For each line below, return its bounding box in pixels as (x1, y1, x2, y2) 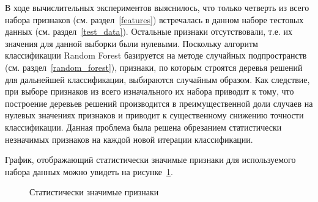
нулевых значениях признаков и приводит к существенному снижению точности (5, 109, 304, 121)
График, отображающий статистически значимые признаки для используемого (5, 153, 296, 166)
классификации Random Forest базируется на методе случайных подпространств (5, 49, 307, 62)
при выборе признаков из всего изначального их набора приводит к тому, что (5, 85, 294, 98)
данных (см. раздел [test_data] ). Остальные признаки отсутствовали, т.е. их (5, 25, 293, 38)
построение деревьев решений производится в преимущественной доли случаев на (5, 96, 313, 109)
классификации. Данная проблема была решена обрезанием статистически (5, 120, 282, 133)
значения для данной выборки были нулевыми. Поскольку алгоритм (5, 37, 258, 49)
